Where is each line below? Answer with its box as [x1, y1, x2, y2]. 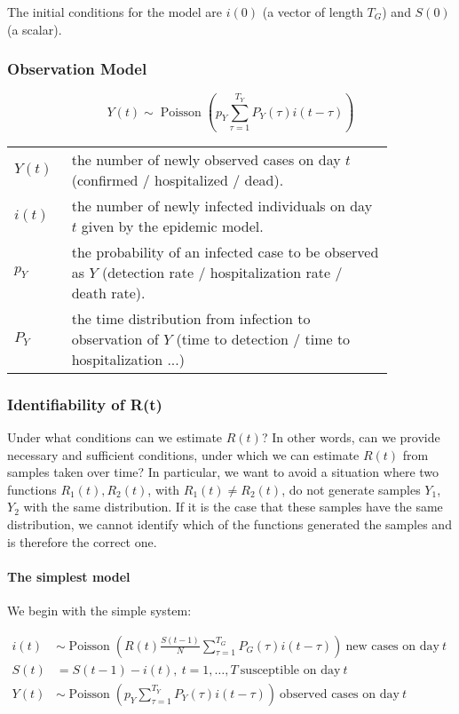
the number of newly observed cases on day [71, 148, 341, 170]
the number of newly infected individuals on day [71, 194, 373, 216]
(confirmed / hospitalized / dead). [71, 169, 284, 190]
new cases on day [345, 639, 439, 653]
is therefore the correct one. [7, 532, 157, 551]
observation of [71, 328, 159, 349]
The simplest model [7, 567, 131, 585]
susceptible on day [240, 663, 341, 677]
